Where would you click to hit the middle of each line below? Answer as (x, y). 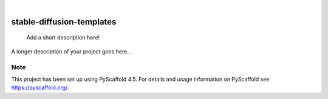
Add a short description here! (63, 38)
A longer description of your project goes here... (71, 51)
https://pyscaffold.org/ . (40, 87)
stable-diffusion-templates (64, 22)
